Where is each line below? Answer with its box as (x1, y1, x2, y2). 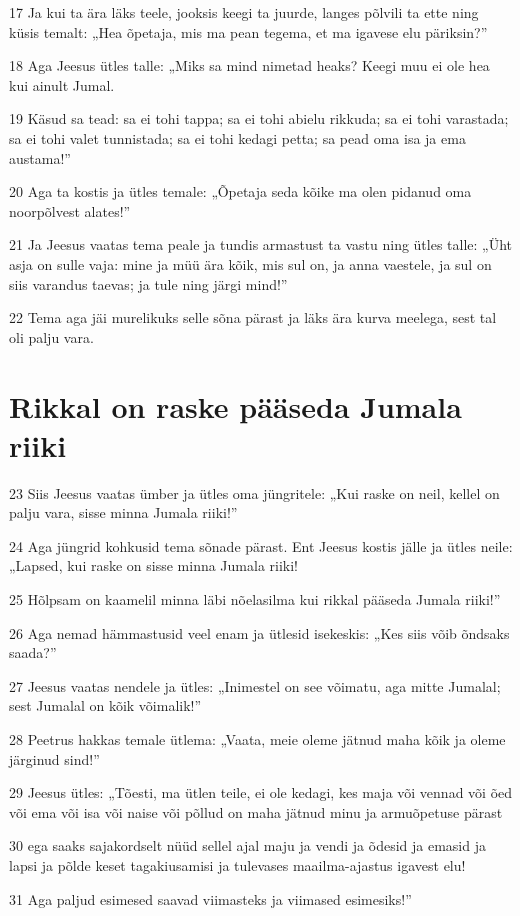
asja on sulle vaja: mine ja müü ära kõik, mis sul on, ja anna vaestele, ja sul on (9, 253, 492, 274)
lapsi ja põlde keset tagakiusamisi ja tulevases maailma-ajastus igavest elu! (9, 854, 466, 875)
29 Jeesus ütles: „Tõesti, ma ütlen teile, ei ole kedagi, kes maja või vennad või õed (9, 782, 513, 803)
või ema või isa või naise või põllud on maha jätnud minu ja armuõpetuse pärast (9, 801, 503, 822)
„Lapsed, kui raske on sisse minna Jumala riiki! (9, 555, 299, 576)
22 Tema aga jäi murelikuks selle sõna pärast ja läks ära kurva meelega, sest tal (9, 307, 497, 328)
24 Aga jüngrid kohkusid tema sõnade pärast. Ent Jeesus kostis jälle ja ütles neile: (9, 535, 513, 556)
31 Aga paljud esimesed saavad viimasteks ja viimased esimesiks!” (9, 888, 412, 909)
